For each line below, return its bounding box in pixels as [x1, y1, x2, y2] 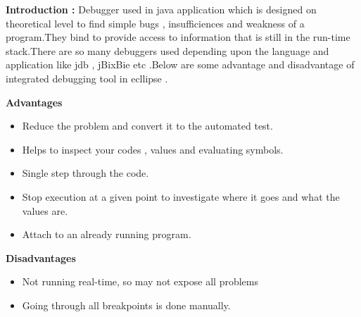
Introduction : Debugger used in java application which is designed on [6, 2, 317, 16]
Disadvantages [6, 250, 76, 265]
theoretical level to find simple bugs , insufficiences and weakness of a [6, 15, 305, 30]
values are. [22, 203, 68, 218]
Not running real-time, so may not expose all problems [22, 274, 258, 289]
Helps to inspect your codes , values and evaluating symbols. [22, 142, 284, 156]
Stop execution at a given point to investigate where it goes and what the [22, 189, 340, 204]
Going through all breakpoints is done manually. [22, 297, 231, 312]
